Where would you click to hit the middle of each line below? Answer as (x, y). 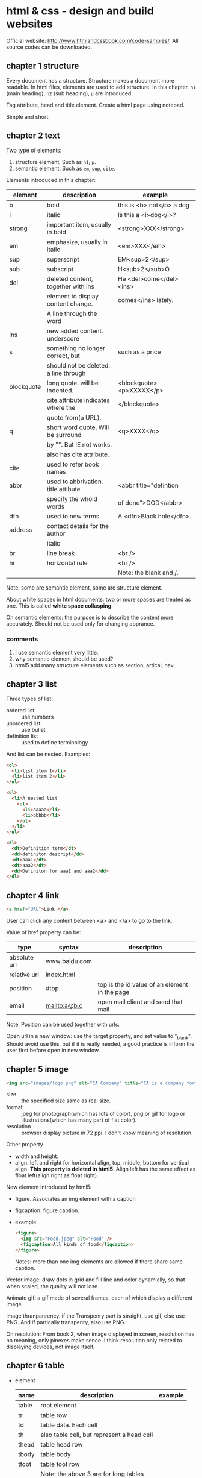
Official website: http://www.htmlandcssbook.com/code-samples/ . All (92, 40)
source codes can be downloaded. (49, 47)
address (21, 530)
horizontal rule (68, 563)
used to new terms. (74, 516)
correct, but (63, 356)
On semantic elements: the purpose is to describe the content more (90, 617)
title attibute (64, 489)
